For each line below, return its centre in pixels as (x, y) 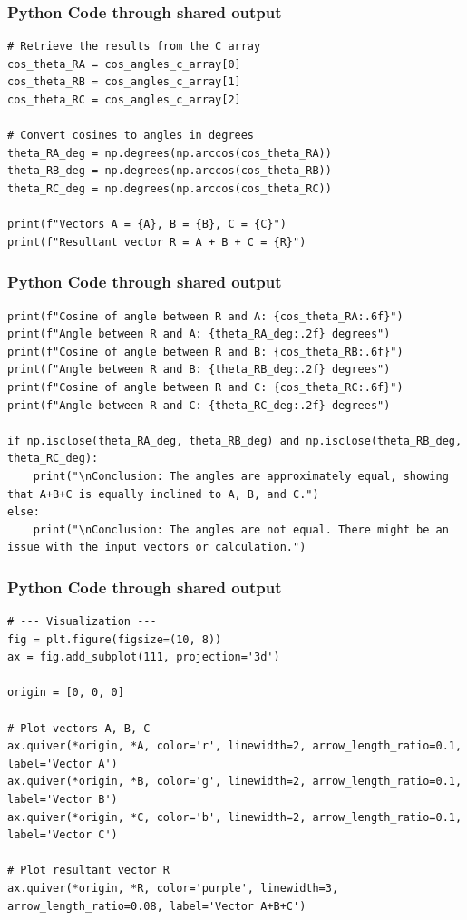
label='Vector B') (63, 800)
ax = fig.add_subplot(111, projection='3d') (144, 657)
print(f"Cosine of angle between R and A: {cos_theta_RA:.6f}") (205, 316)
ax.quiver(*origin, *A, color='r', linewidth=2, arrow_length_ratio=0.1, (235, 746)
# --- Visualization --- (82, 622)
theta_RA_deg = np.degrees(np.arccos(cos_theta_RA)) (170, 153)
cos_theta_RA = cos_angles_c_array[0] (124, 64)
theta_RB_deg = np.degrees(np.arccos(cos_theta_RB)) (170, 171)
